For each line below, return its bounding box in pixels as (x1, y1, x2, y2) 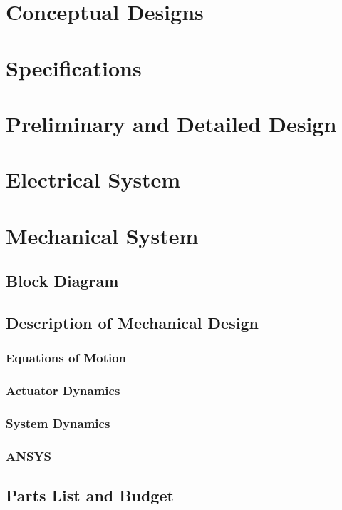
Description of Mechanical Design (6, 312, 259, 334)
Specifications (6, 53, 142, 82)
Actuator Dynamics (6, 382, 120, 399)
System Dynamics (6, 414, 110, 432)
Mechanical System (6, 220, 199, 250)
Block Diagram (6, 270, 119, 292)
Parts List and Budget (6, 484, 174, 506)
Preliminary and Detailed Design (6, 108, 337, 138)
